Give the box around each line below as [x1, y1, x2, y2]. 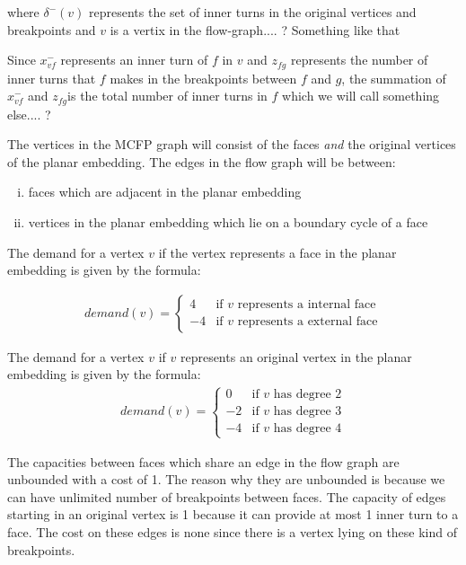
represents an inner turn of [60, 50, 208, 69]
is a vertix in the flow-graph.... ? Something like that [110, 20, 400, 39]
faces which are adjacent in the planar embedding [28, 182, 302, 201]
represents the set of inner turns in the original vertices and [89, 3, 417, 21]
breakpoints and [7, 20, 96, 39]
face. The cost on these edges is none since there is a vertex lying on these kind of [7, 523, 458, 542]
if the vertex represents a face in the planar [158, 243, 397, 261]
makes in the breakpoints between [110, 68, 297, 87]
